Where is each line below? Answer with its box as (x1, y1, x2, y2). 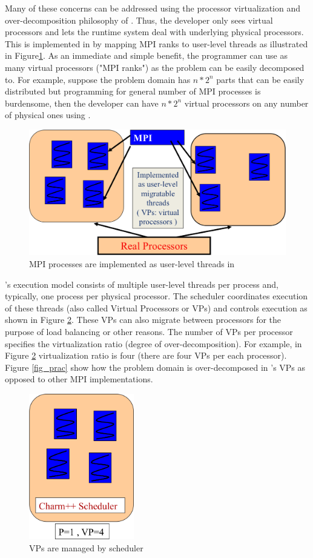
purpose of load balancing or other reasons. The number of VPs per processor (5, 325, 293, 337)
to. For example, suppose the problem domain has (5, 73, 191, 85)
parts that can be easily (216, 73, 305, 85)
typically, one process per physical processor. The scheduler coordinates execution (5, 290, 308, 302)
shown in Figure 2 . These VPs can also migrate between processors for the (5, 313, 282, 326)
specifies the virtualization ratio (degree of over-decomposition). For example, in (5, 337, 302, 350)
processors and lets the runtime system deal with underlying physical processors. (5, 25, 304, 38)
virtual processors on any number (184, 96, 309, 109)
